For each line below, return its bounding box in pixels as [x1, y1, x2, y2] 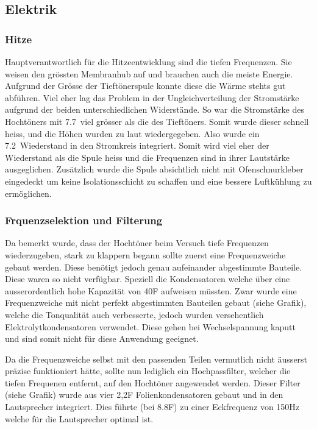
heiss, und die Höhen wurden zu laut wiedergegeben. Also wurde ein [5, 127, 260, 140]
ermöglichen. [5, 186, 52, 199]
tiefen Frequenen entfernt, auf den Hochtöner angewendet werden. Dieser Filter [5, 376, 301, 389]
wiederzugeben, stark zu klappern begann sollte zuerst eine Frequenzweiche [5, 248, 286, 261]
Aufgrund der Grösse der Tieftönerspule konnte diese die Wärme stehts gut [5, 79, 286, 92]
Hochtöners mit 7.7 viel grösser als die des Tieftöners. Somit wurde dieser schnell [5, 115, 309, 127]
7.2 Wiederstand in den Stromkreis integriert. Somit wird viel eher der [5, 139, 269, 152]
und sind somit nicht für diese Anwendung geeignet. [5, 332, 199, 345]
